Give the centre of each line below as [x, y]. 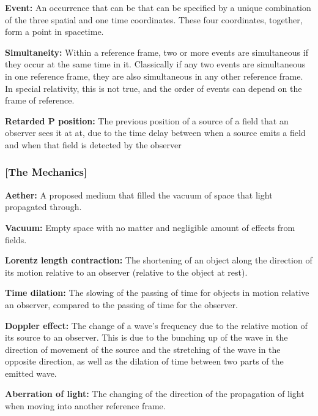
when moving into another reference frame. [85, 406]
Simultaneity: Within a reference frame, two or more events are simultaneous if [157, 52]
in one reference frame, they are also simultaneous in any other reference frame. [154, 76]
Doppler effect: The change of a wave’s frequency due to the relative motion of [156, 325]
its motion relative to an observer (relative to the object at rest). [126, 272]
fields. [16, 239]
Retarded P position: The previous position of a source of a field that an [147, 120]
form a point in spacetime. [54, 32]
